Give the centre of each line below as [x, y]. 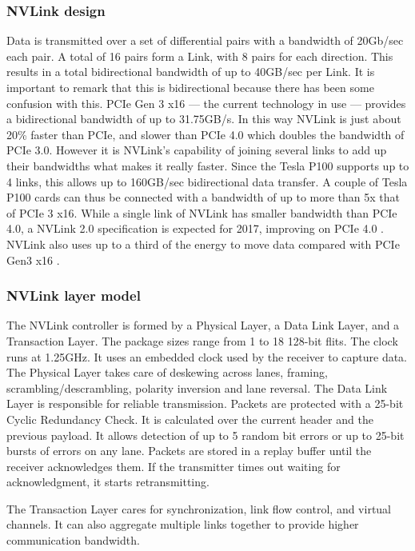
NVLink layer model [74, 295]
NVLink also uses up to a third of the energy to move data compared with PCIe [203, 244]
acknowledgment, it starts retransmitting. [108, 482]
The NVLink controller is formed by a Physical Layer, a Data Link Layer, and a [203, 325]
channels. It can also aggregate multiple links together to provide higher [183, 524]
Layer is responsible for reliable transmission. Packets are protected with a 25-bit [205, 403]
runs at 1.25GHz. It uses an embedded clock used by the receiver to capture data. [207, 356]
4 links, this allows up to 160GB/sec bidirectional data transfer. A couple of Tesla [207, 181]
